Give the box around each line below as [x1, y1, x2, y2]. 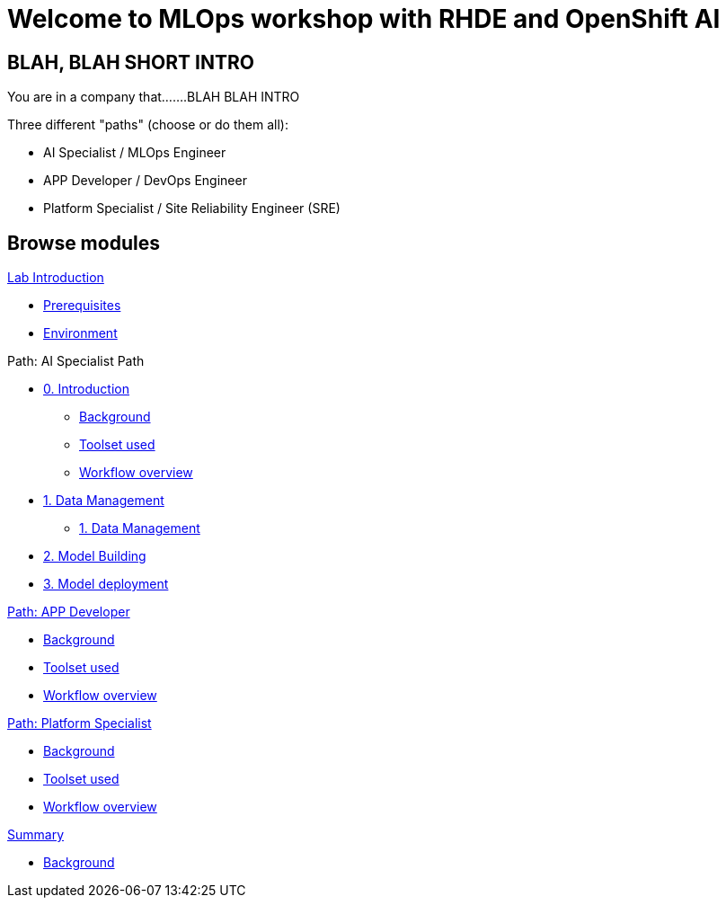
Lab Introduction [7, 270, 104, 286]
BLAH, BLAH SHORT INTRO [7, 50, 254, 74]
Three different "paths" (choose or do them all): [7, 117, 288, 133]
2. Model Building [43, 548, 146, 564]
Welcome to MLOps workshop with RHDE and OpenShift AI [7, 4, 721, 34]
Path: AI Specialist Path [7, 353, 145, 369]
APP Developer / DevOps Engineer [43, 173, 247, 189]
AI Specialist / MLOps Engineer [43, 145, 226, 161]
